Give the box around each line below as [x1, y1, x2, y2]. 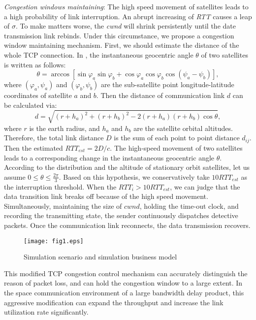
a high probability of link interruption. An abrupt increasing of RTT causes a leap [4, 11, 252, 21]
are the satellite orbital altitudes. [133, 123, 233, 133]
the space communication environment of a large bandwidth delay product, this [4, 287, 244, 297]
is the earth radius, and [29, 123, 100, 133]
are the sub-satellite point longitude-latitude [100, 79, 234, 90]
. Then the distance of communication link [96, 90, 225, 100]
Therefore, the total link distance [4, 132, 104, 143]
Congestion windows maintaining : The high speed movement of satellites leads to [4, 1, 249, 11]
